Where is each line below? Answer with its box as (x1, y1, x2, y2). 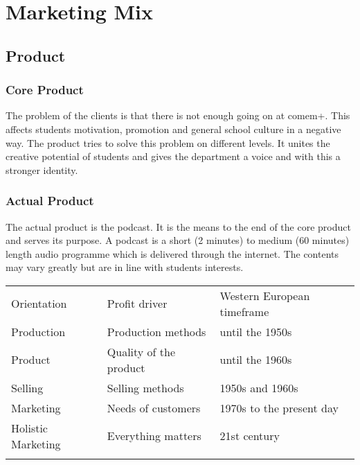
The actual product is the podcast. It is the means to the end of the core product (6, 219, 351, 234)
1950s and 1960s (219, 379, 298, 396)
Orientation (11, 295, 67, 312)
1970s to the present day (219, 399, 339, 416)
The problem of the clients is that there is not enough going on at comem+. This (6, 108, 350, 123)
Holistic (11, 419, 48, 436)
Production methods (107, 323, 206, 340)
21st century (219, 428, 280, 444)
